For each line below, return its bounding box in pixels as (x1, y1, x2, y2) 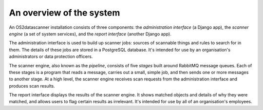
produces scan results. (9, 83, 56, 89)
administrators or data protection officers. (9, 54, 93, 59)
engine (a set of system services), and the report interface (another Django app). (9, 31, 171, 37)
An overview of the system (9, 7, 120, 18)
